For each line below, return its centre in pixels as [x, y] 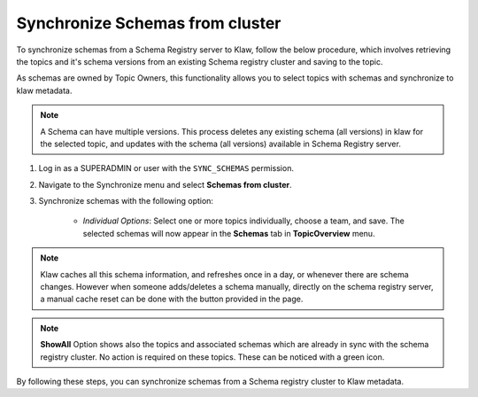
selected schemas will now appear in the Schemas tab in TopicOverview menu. [229, 233]
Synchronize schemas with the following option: [126, 201]
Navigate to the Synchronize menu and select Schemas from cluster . [165, 184]
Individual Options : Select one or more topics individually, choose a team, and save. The [243, 221]
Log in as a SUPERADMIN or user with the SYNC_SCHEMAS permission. [166, 168]
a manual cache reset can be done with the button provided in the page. [172, 299]
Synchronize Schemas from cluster [149, 23]
